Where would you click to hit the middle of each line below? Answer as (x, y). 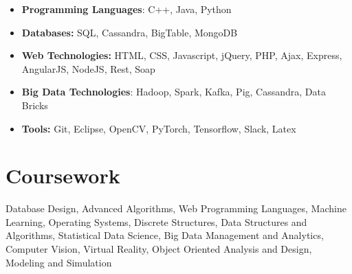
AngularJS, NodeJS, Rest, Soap (88, 68)
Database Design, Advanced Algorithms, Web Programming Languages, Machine (176, 208)
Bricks (35, 105)
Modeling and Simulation (59, 262)
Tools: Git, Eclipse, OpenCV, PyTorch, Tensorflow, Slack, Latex (159, 128)
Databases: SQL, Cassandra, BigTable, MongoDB (130, 32)
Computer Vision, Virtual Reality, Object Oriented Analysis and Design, (159, 249)
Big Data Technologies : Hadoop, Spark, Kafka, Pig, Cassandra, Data (174, 92)
